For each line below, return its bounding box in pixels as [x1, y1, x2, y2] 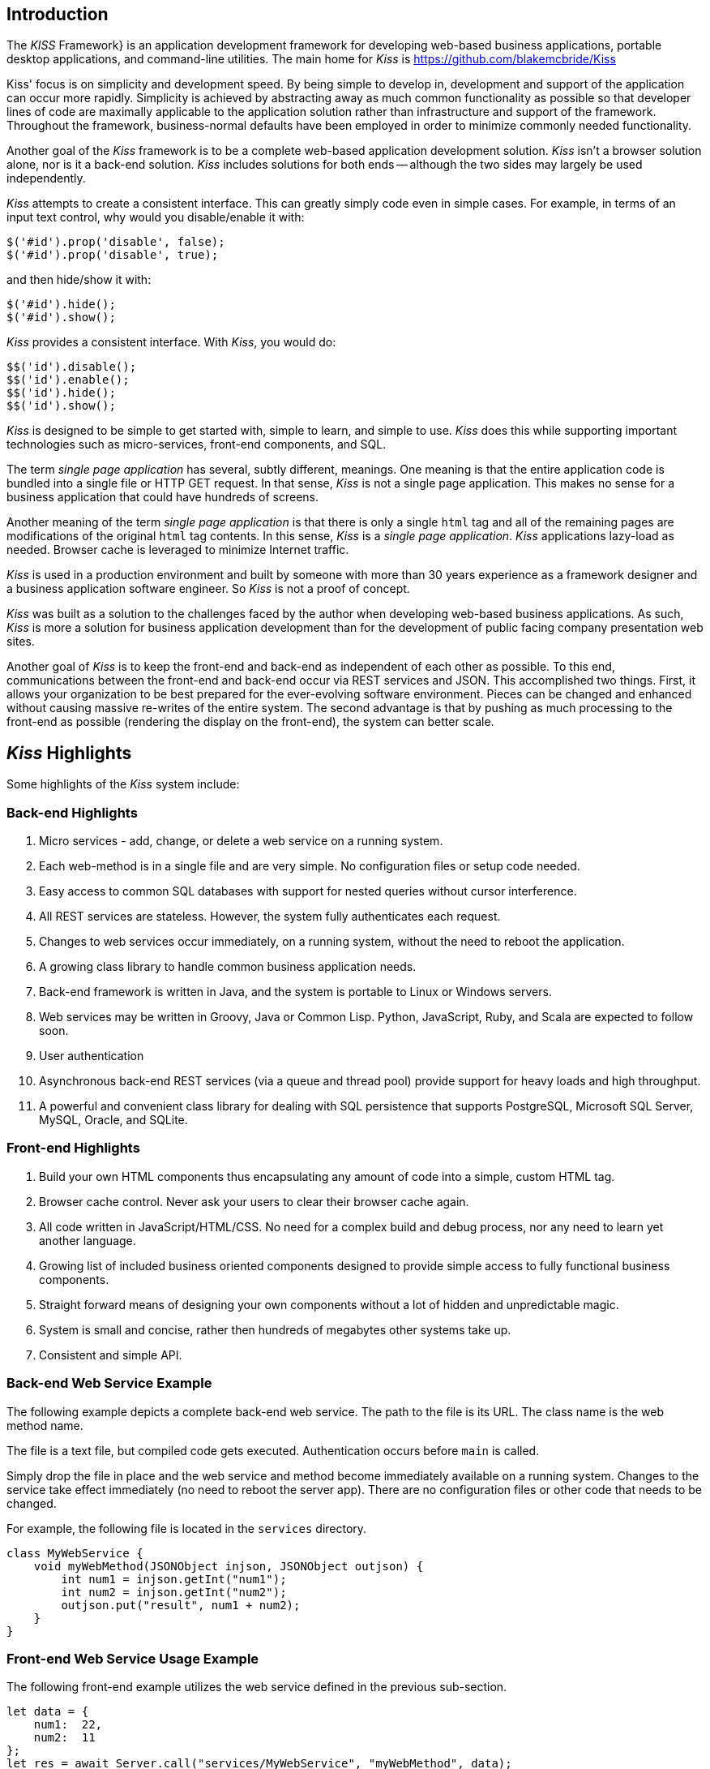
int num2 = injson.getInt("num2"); [61, 1585, 287, 1599]
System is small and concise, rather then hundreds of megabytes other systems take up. [39, 1322, 511, 1337]
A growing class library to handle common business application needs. [39, 960, 417, 974]
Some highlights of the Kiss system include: [6, 777, 240, 792]
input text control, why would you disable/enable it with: [6, 210, 305, 225]
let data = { [6, 1705, 89, 1719]
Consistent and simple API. [39, 1347, 182, 1362]
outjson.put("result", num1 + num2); [61, 1598, 301, 1612]
